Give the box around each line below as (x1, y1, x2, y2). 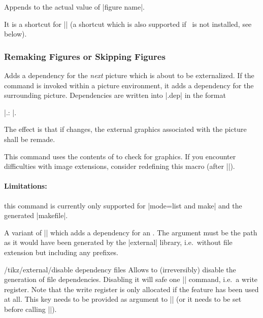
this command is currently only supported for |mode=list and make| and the (4, 200, 242, 210)
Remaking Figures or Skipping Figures (4, 50, 166, 62)
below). (4, 28, 27, 39)
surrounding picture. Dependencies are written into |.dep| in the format (4, 90, 226, 100)
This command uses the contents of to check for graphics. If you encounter (4, 151, 236, 161)
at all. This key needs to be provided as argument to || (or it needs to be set (4, 294, 242, 304)
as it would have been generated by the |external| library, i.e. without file (4, 237, 233, 248)
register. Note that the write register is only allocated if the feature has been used (4, 284, 259, 294)
